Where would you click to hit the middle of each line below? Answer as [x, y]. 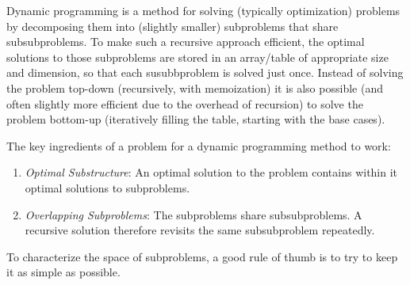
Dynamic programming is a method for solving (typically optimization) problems [203, 10]
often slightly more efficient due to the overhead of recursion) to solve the [185, 103]
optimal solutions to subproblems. [107, 187]
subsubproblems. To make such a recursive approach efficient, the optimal [186, 42]
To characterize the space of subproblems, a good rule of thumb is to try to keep [202, 256]
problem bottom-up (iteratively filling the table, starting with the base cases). [196, 119]
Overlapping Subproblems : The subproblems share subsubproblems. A [194, 214]
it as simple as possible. [63, 272]
